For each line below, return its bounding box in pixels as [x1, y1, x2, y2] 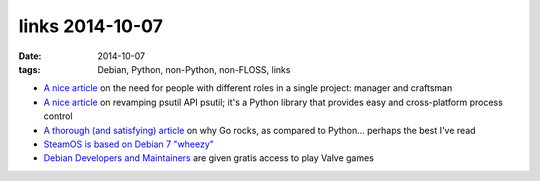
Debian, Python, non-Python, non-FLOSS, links [97, 63, 291, 75]
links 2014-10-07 [18, 15, 164, 37]
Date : [18, 50, 42, 62]
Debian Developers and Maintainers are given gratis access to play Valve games [43, 152, 375, 164]
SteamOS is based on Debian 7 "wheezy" [43, 138, 215, 150]
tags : [18, 63, 41, 75]
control [43, 110, 74, 122]
